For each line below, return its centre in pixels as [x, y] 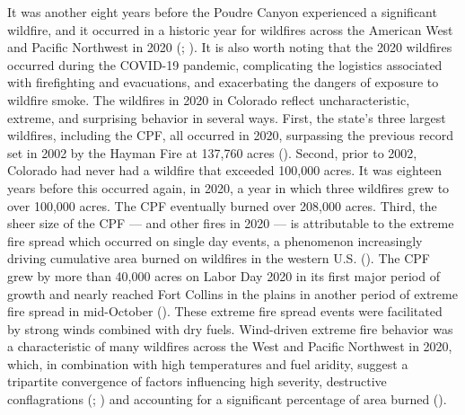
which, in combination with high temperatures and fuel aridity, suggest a [208, 363]
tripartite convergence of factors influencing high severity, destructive [197, 381]
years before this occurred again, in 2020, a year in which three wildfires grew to [228, 187]
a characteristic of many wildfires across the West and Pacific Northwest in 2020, [230, 346]
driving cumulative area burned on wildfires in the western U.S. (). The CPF [219, 258]
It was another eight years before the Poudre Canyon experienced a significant [222, 12]
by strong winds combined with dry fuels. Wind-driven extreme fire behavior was [230, 328]
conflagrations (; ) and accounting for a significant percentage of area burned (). [227, 399]
